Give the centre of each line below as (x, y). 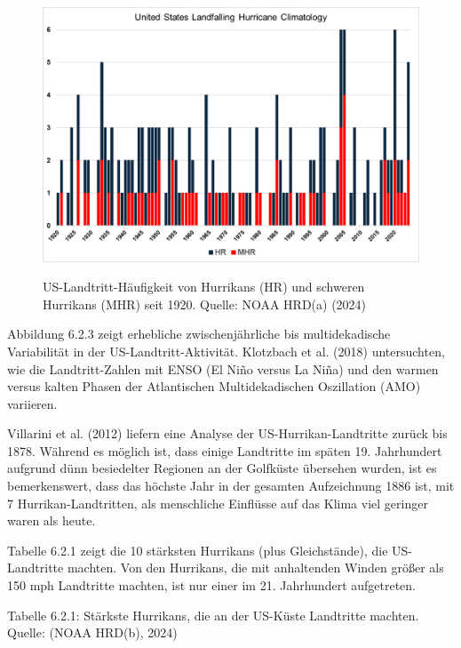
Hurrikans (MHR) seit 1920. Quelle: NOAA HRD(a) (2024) (205, 304)
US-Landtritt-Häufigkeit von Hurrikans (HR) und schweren (204, 287)
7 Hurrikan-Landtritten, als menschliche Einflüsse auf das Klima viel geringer (218, 503)
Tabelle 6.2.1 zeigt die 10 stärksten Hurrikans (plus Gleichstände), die (198, 550)
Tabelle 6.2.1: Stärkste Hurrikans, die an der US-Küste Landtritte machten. (213, 615)
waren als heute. (52, 520)
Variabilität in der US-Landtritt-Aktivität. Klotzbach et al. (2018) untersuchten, (226, 351)
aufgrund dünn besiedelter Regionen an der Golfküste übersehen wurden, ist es (222, 468)
